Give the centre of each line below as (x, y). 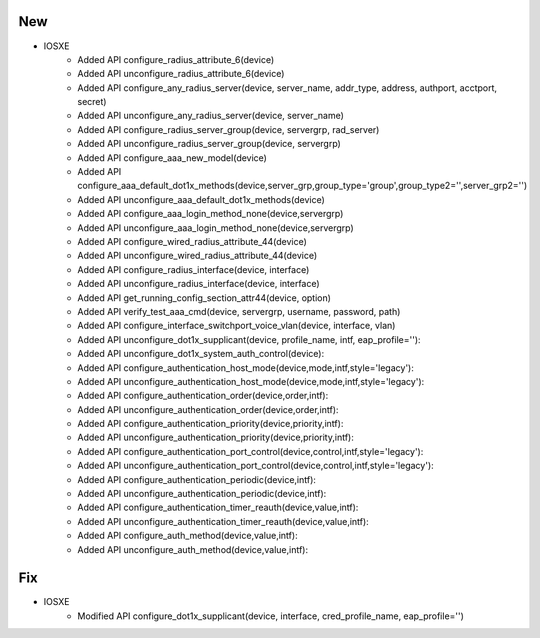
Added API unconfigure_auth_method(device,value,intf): (193, 549)
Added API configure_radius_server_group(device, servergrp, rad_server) (228, 129)
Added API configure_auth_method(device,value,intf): (188, 536)
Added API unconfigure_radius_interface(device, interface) (198, 284)
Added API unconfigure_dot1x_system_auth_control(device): (201, 354)
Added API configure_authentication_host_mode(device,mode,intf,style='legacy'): (245, 367)
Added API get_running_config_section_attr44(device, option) (204, 297)
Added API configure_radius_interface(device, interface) (193, 269)
